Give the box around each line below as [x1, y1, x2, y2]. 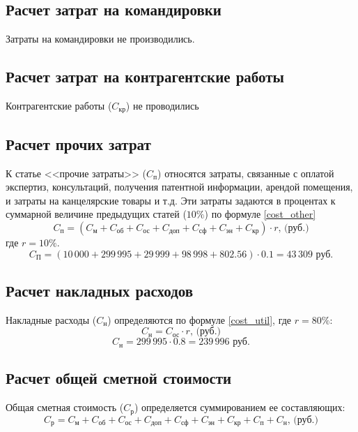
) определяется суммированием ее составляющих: [134, 400, 345, 415]
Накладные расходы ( [6, 312, 97, 327]
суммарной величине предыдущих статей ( [6, 207, 187, 221]
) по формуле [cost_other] [204, 207, 316, 221]
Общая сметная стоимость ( [6, 400, 124, 415]
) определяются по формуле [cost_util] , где [107, 312, 292, 327]
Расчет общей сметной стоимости [6, 367, 232, 389]
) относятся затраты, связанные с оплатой [157, 165, 334, 180]
